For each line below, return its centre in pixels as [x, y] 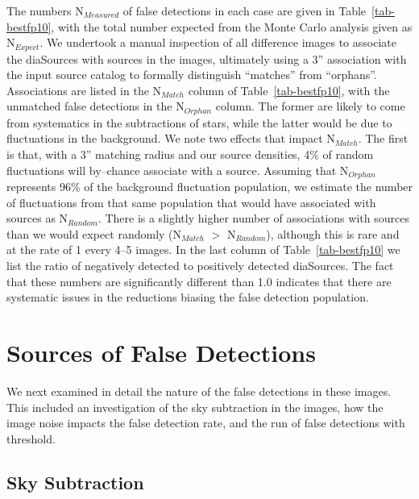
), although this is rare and [333, 233]
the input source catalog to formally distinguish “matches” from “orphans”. [192, 75]
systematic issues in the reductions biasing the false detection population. [188, 297]
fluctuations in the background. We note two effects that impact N [171, 138]
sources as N [37, 218]
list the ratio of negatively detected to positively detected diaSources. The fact [200, 266]
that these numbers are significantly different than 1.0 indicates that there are [199, 281]
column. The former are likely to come [310, 106]
